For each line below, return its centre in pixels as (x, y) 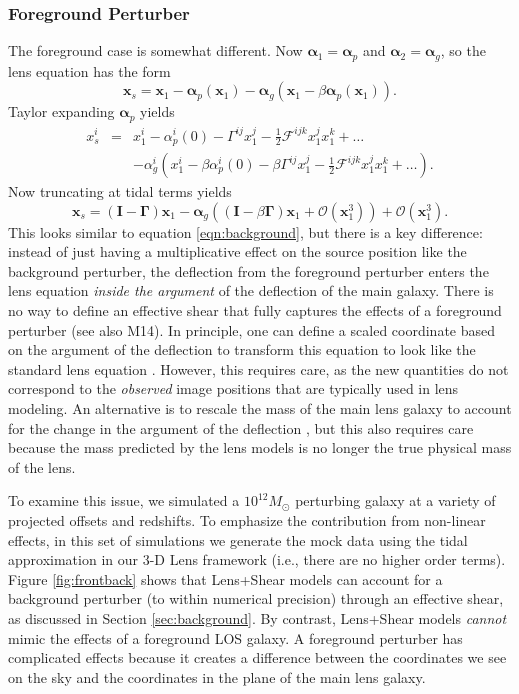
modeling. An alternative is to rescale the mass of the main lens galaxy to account (260, 407)
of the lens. (42, 466)
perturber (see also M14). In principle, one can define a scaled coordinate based (252, 329)
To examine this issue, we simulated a (124, 500)
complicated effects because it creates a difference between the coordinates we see (257, 657)
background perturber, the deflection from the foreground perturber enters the (248, 270)
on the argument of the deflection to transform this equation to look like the (242, 349)
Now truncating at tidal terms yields (120, 191)
